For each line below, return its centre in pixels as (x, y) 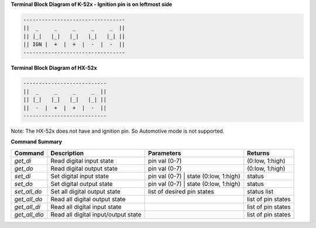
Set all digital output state (86, 191)
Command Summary (37, 142)
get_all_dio (29, 215)
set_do (24, 184)
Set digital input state (80, 176)
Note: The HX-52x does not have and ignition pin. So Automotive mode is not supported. (118, 131)
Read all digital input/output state (96, 215)
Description (67, 153)
